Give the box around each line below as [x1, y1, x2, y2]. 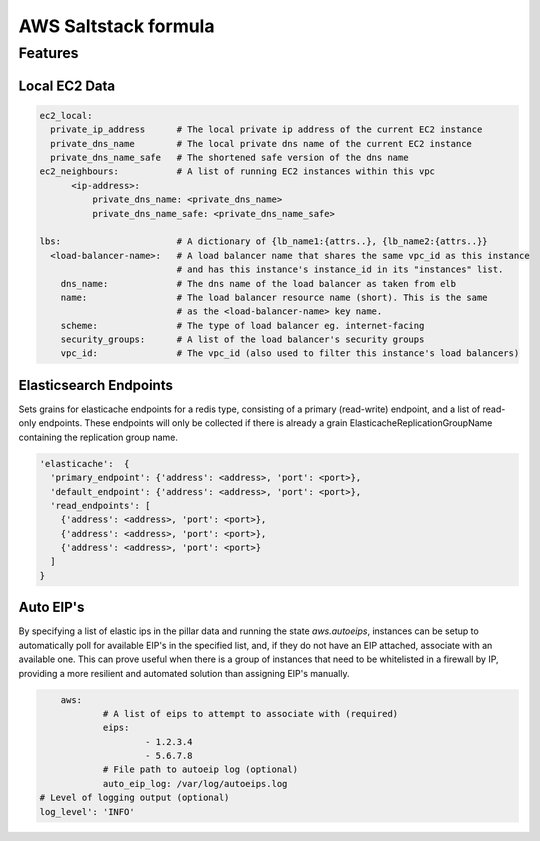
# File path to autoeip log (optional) [102, 764, 299, 775]
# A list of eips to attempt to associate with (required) [102, 708, 399, 719]
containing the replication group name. [18, 431, 179, 443]
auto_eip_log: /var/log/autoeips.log [102, 778, 288, 789]
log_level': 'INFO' [39, 806, 135, 817]
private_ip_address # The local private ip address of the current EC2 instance [50, 124, 483, 135]
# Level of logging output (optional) [39, 792, 230, 804]
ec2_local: [39, 110, 93, 121]
